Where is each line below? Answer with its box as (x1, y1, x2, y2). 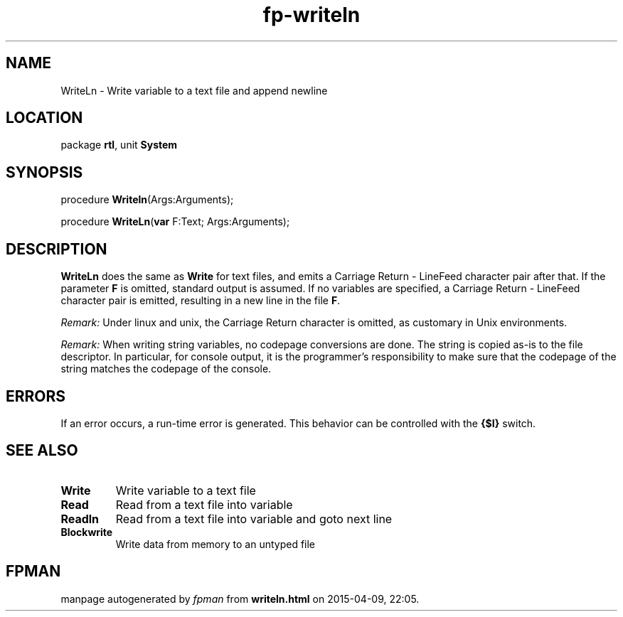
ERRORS (6, 387, 66, 405)
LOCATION (6, 109, 83, 127)
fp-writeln (262, 3, 361, 27)
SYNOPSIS (6, 163, 83, 181)
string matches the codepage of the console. (60, 363, 272, 375)
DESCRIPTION (6, 240, 107, 258)
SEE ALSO (6, 441, 78, 460)
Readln (60, 511, 100, 526)
